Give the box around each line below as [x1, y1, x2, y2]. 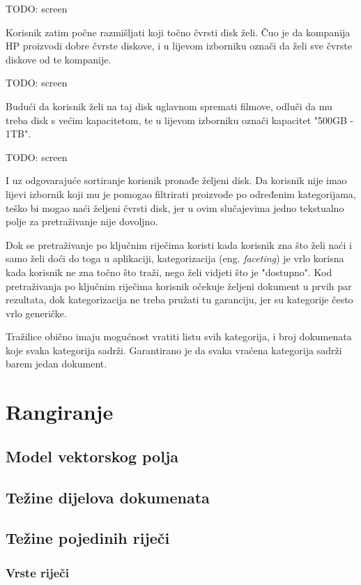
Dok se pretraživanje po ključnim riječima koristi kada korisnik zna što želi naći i [6, 237, 352, 252]
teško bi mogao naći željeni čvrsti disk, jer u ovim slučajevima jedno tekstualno [6, 200, 344, 215]
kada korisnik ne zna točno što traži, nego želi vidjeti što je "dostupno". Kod [6, 264, 332, 279]
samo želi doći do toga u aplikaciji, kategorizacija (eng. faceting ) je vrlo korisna [6, 251, 344, 266]
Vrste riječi [6, 563, 69, 581]
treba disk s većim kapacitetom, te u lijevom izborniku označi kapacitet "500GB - [6, 112, 354, 127]
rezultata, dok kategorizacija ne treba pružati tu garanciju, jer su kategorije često [6, 292, 353, 307]
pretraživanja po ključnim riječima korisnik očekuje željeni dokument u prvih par [6, 278, 352, 293]
